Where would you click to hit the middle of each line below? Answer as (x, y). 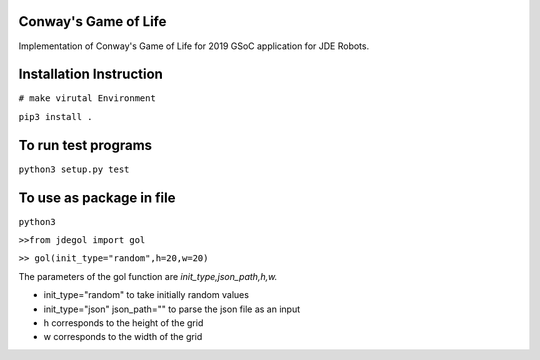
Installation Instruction (91, 74)
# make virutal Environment (87, 98)
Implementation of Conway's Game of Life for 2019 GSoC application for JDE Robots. (194, 46)
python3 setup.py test (74, 169)
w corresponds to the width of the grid (123, 337)
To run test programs (85, 145)
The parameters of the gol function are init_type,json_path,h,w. (148, 276)
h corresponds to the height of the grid (123, 322)
